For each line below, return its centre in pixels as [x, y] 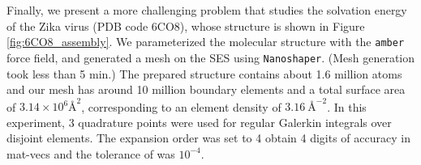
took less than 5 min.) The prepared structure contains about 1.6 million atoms [204, 73]
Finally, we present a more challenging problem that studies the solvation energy [207, 10]
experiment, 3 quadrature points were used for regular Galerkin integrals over [199, 122]
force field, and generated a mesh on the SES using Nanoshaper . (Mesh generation [211, 57]
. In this [347, 106]
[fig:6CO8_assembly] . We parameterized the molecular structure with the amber [206, 42]
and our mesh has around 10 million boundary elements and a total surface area [206, 89]
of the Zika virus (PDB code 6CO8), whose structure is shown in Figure [186, 25]
